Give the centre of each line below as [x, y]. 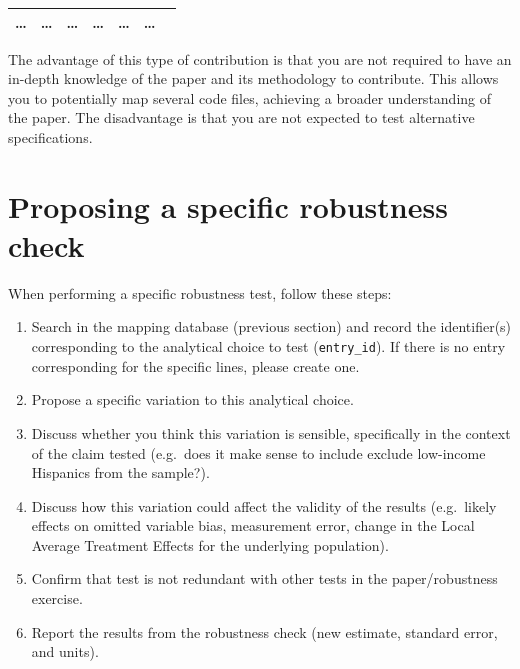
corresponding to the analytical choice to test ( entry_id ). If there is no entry [268, 346]
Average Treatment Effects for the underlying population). [210, 544]
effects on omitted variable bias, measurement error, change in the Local [253, 525]
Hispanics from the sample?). [120, 472]
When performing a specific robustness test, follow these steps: [200, 292]
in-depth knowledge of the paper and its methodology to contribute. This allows [253, 78]
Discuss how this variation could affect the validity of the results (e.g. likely [264, 505]
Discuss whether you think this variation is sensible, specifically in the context [271, 432]
